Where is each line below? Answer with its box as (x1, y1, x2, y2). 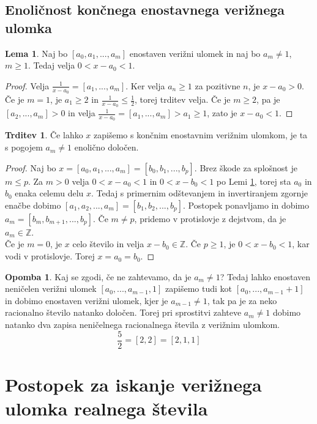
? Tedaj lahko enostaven (220, 270, 311, 283)
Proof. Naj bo (5, 161, 56, 174)
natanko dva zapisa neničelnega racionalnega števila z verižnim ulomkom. (5, 318, 280, 331)
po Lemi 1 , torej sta (216, 174, 291, 187)
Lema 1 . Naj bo (5, 46, 68, 59)
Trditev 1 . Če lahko (5, 128, 83, 141)
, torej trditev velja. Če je (135, 93, 231, 106)
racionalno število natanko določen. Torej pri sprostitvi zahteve (5, 306, 242, 319)
